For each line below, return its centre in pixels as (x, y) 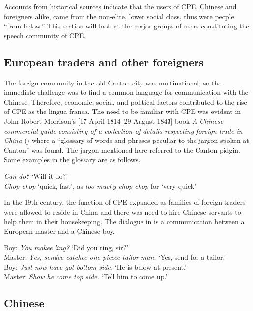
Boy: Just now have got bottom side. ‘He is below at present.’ (95, 267)
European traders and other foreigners (104, 62)
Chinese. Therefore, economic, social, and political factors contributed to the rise (126, 101)
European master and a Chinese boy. (59, 231)
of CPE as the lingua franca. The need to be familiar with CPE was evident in (123, 111)
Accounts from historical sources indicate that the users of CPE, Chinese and (120, 6)
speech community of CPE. (45, 35)
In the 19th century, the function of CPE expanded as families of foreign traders (125, 202)
